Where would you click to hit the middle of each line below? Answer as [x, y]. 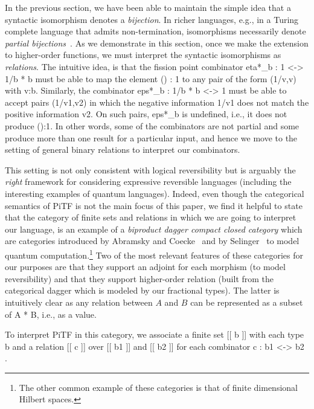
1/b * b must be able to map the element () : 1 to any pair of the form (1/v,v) [151, 78]
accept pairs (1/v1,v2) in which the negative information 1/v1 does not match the [157, 102]
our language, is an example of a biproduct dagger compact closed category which [154, 229]
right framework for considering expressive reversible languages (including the [148, 182]
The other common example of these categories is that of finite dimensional [158, 387]
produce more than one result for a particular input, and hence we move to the [151, 137]
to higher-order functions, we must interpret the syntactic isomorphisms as [143, 55]
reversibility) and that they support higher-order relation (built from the [139, 278]
